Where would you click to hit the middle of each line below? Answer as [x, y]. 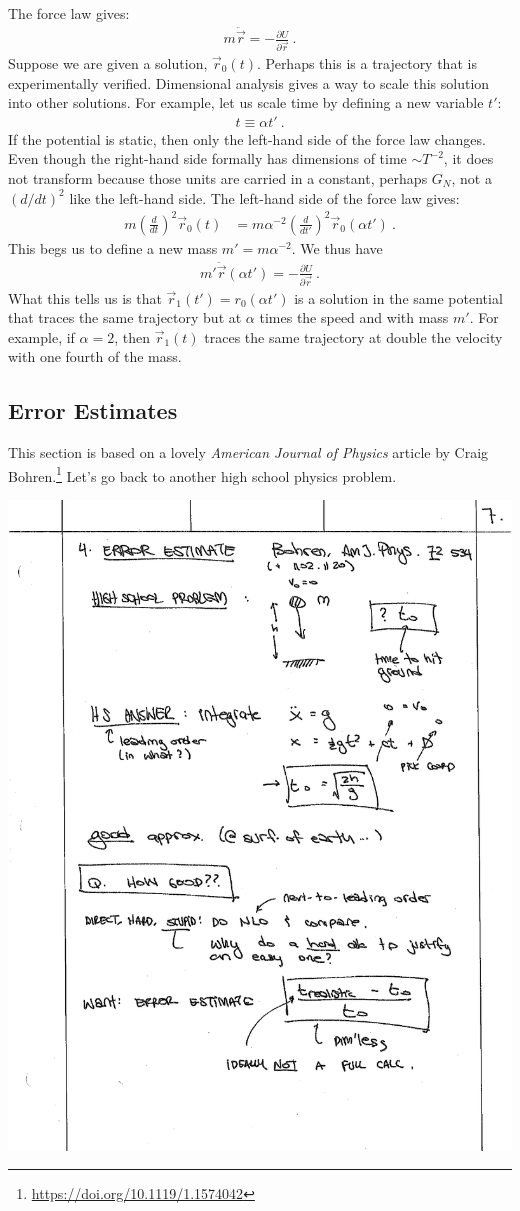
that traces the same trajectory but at [125, 317]
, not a [471, 177]
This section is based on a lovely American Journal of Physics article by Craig [248, 452]
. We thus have [337, 247]
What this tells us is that [85, 297]
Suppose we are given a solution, [108, 62]
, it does [468, 158]
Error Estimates [93, 410]
